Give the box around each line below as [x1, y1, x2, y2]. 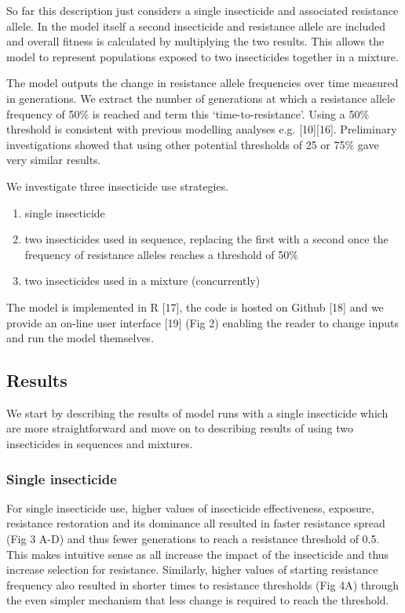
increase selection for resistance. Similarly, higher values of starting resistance [6, 561, 378, 578]
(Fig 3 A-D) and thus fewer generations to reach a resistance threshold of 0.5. [6, 531, 380, 547]
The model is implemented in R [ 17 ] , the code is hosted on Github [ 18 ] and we [6, 298, 384, 315]
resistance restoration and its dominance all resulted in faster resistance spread [6, 515, 385, 531]
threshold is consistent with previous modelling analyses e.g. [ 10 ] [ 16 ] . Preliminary [6, 121, 397, 137]
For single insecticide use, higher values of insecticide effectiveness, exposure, [6, 499, 374, 516]
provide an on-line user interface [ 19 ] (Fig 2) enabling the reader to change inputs [6, 314, 399, 330]
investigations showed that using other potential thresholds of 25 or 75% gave [6, 136, 379, 152]
